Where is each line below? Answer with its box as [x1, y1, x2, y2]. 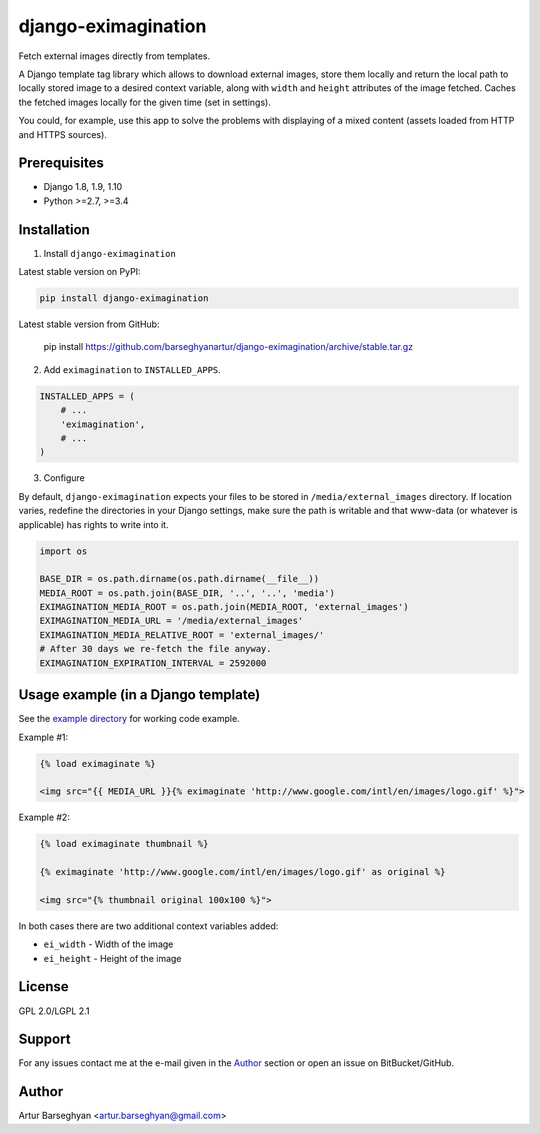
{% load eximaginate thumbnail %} [39, 838, 209, 850]
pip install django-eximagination [39, 293, 209, 304]
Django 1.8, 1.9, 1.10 [43, 181, 123, 193]
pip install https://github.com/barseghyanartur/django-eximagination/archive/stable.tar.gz [43, 341, 414, 353]
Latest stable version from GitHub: [18, 318, 160, 330]
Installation [18, 221, 90, 238]
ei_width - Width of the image [43, 938, 174, 950]
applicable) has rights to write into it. [18, 518, 169, 530]
